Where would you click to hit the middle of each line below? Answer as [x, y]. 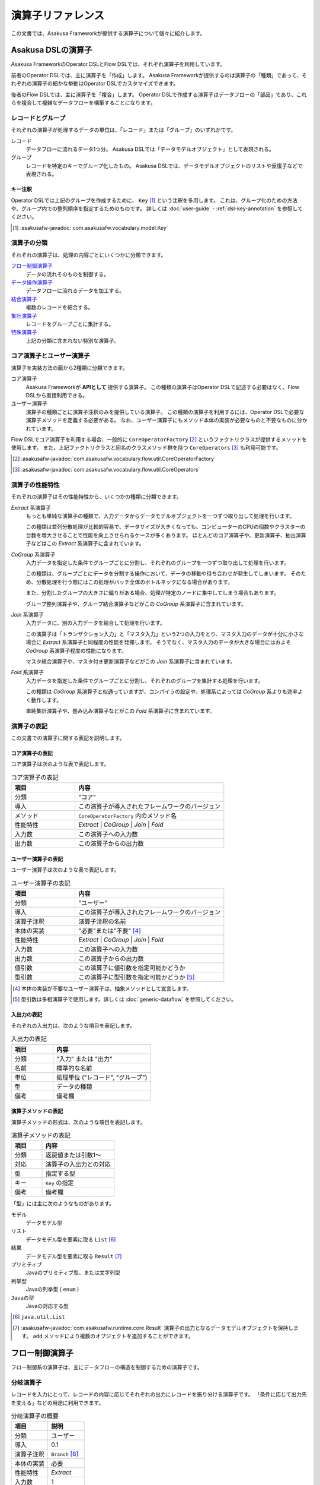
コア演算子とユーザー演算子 [50, 356]
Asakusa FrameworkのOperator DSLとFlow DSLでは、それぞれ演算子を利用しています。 [118, 64]
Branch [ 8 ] [65, 1454]
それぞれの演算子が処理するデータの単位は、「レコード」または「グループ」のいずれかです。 [124, 130]
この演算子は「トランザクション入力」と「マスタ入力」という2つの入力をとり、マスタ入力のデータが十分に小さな [165, 634]
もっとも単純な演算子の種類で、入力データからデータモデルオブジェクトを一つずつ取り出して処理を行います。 [160, 516]
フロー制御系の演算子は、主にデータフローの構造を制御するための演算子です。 [107, 1367]
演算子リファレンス [58, 15]
